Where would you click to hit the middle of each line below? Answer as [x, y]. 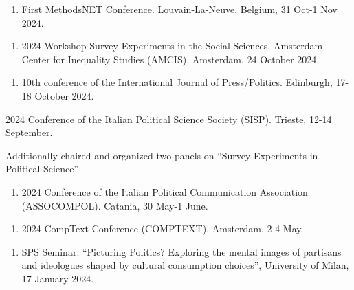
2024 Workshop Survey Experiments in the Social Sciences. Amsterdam [172, 46]
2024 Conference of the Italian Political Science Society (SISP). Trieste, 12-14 [169, 119]
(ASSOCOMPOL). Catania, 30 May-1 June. [115, 205]
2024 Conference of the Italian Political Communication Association [165, 191]
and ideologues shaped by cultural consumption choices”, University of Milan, [185, 265]
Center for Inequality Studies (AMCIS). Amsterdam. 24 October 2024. [170, 59]
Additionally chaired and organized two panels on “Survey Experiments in [162, 155]
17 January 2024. [58, 278]
